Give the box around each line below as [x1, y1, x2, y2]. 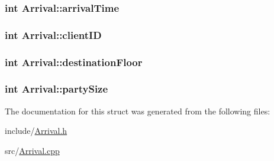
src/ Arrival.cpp [5, 144, 60, 156]
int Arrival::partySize [5, 81, 108, 96]
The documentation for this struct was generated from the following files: [5, 104, 270, 117]
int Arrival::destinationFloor [5, 54, 143, 69]
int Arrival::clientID [5, 27, 102, 42]
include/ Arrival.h [5, 124, 67, 137]
